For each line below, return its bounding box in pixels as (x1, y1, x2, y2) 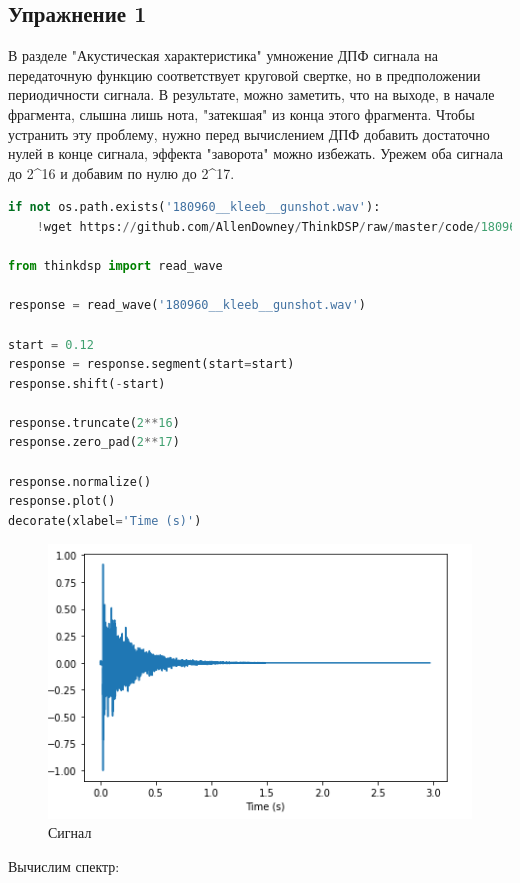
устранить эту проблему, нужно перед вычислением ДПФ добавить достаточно (8, 123, 490, 144)
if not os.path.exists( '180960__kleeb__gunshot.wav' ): (8, 200, 381, 215)
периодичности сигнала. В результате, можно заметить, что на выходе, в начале (8, 84, 495, 105)
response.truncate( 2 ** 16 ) (8, 415, 180, 430)
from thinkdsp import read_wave (8, 259, 223, 274)
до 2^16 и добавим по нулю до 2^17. (8, 162, 235, 183)
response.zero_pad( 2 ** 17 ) (8, 435, 180, 450)
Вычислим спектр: (8, 855, 120, 876)
